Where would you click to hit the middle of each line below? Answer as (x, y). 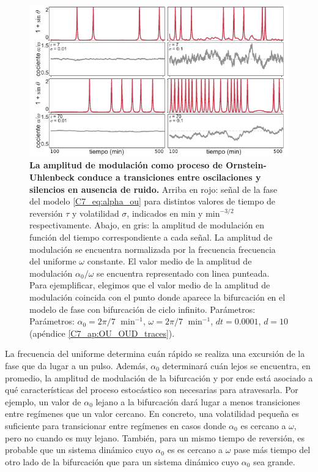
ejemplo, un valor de (43, 401)
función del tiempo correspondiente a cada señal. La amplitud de (151, 237)
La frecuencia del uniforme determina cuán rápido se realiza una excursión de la (155, 354)
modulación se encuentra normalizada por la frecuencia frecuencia (153, 249)
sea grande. (274, 461)
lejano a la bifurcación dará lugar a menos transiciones (198, 401)
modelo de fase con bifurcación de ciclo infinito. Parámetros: (142, 309)
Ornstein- (246, 165)
